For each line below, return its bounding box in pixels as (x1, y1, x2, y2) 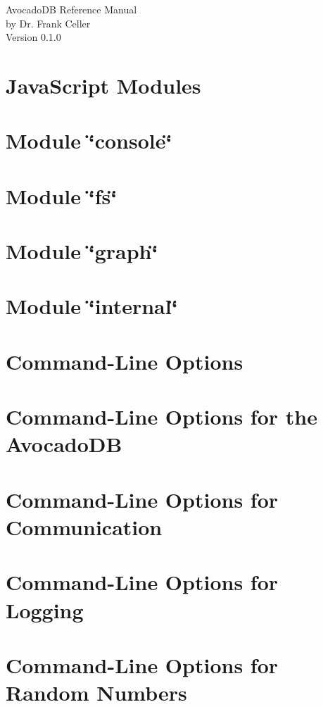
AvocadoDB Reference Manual (6, 2, 137, 16)
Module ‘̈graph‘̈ (6, 237, 158, 265)
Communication (6, 512, 163, 541)
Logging (6, 595, 84, 624)
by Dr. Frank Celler (6, 15, 91, 30)
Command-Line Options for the (6, 402, 317, 431)
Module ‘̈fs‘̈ (6, 181, 118, 210)
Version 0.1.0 (6, 30, 61, 44)
